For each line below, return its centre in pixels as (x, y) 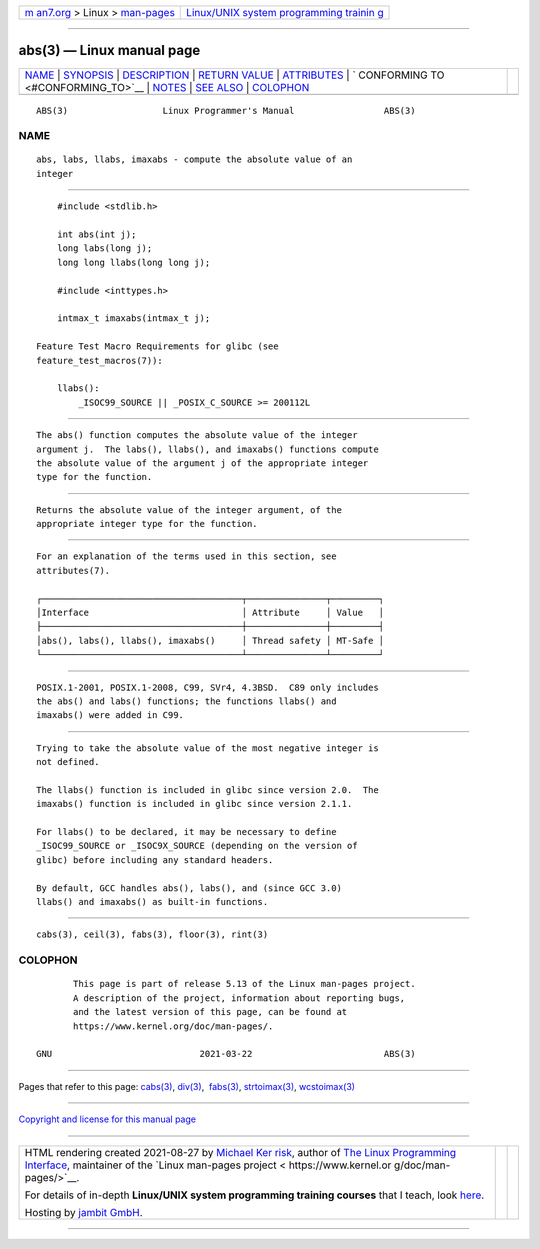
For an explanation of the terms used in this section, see (186, 556)
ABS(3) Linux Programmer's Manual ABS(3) (226, 110)
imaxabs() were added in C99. (110, 715)
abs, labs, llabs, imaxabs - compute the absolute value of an (194, 159)
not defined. (68, 762)
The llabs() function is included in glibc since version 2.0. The (207, 789)
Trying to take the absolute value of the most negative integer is (207, 748)
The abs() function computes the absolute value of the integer (197, 435)
